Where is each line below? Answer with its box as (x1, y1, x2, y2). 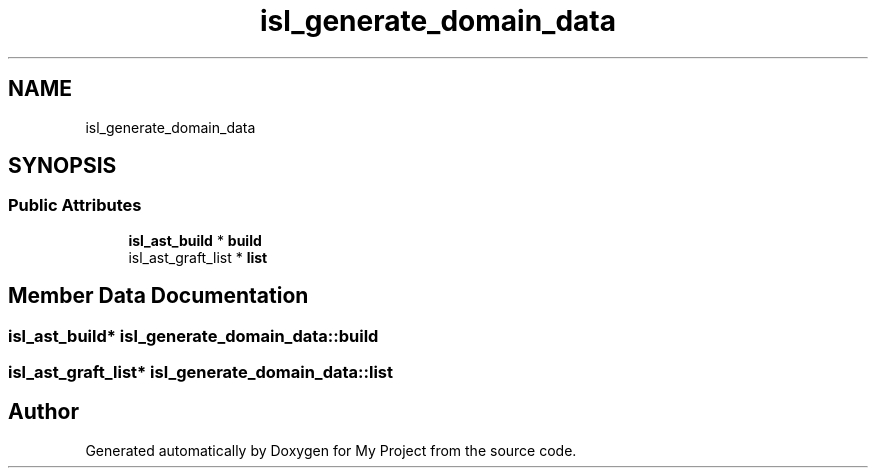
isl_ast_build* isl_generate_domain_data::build (8, 325, 379, 346)
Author (8, 399, 79, 425)
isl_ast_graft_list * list (128, 248, 268, 266)
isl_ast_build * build (128, 231, 262, 249)
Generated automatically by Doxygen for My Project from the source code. (85, 441, 577, 459)
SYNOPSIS (8, 153, 117, 179)
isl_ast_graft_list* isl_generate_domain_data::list (8, 362, 393, 383)
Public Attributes (8, 195, 142, 216)
